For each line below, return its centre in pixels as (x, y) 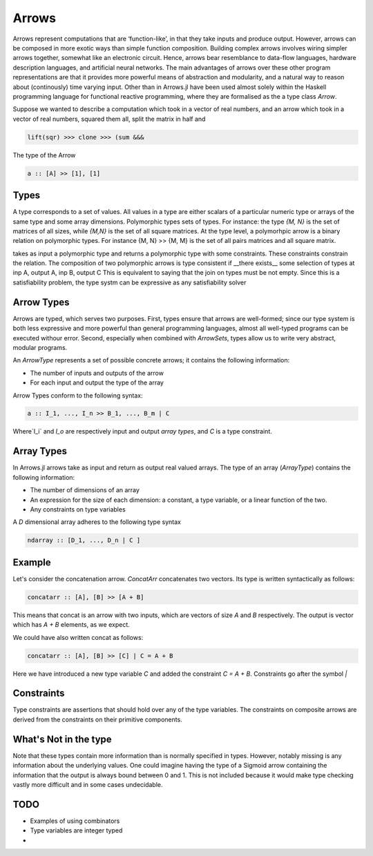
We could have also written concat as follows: (78, 637)
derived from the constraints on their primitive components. (97, 719)
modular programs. (40, 347)
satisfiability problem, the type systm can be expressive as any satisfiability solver (130, 282)
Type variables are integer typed (76, 830)
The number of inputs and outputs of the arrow (97, 373)
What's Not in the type (62, 739)
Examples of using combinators (75, 821)
